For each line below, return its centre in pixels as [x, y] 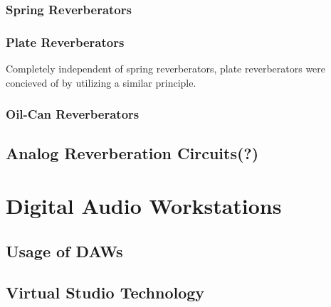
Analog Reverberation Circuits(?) [132, 153]
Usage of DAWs [64, 251]
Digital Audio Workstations [144, 206]
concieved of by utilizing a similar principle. [101, 82]
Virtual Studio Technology [105, 292]
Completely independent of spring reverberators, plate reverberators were [166, 69]
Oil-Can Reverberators [73, 114]
